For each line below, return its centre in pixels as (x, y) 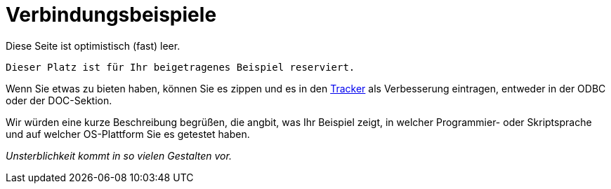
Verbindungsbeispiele (111, 15)
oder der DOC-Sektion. (59, 100)
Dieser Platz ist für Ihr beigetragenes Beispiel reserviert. (180, 67)
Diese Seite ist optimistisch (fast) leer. (93, 45)
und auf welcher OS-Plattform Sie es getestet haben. (128, 134)
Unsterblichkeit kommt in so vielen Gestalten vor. (119, 155)
